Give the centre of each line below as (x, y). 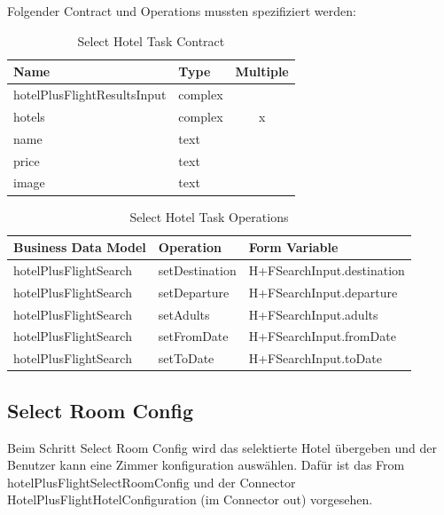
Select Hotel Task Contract (151, 40)
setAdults (184, 314)
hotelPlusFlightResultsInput (90, 95)
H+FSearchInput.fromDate (322, 336)
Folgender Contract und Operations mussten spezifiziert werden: (182, 11)
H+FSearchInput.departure (323, 292)
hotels (29, 116)
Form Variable (293, 247)
